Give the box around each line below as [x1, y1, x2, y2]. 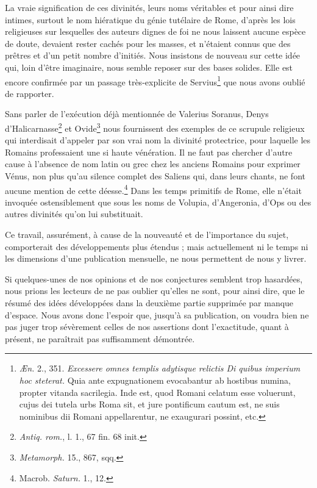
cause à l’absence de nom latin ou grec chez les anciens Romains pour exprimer [5, 157, 301, 170]
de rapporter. [5, 87, 54, 99]
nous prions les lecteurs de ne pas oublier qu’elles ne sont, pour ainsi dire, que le [5, 284, 305, 297]
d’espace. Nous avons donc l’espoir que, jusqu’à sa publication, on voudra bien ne [5, 308, 309, 321]
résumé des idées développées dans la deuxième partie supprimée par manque [5, 296, 294, 309]
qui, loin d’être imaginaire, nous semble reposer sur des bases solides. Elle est [5, 60, 293, 73]
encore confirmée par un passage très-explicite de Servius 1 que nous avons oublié [5, 73, 305, 88]
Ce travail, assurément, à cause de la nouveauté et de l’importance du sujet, [5, 228, 289, 241]
